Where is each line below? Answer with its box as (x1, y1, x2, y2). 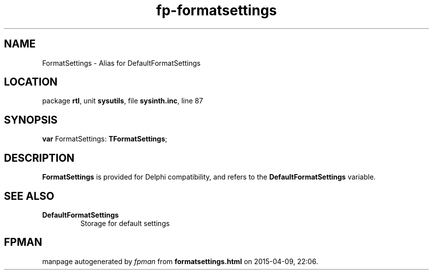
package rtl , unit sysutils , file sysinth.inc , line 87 (42, 96, 203, 105)
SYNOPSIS (4, 113, 58, 126)
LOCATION (4, 76, 58, 89)
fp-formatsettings (156, 2, 277, 19)
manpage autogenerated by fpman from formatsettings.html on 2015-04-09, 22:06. (42, 257, 318, 266)
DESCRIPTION (4, 151, 75, 164)
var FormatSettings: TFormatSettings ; (42, 135, 168, 143)
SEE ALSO (4, 189, 54, 202)
